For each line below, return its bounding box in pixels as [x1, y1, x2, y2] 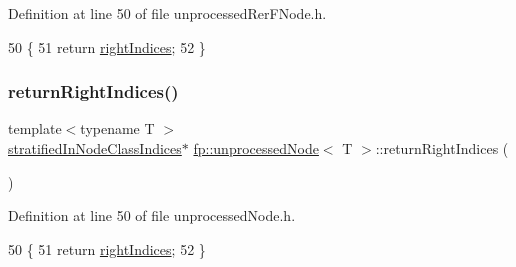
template [8, 118, 62, 139]
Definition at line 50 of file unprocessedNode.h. [8, 205, 296, 226]
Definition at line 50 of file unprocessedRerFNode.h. [8, 3, 327, 23]
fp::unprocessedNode [193, 138, 319, 158]
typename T [80, 118, 155, 139]
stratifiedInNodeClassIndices [8, 138, 182, 158]
